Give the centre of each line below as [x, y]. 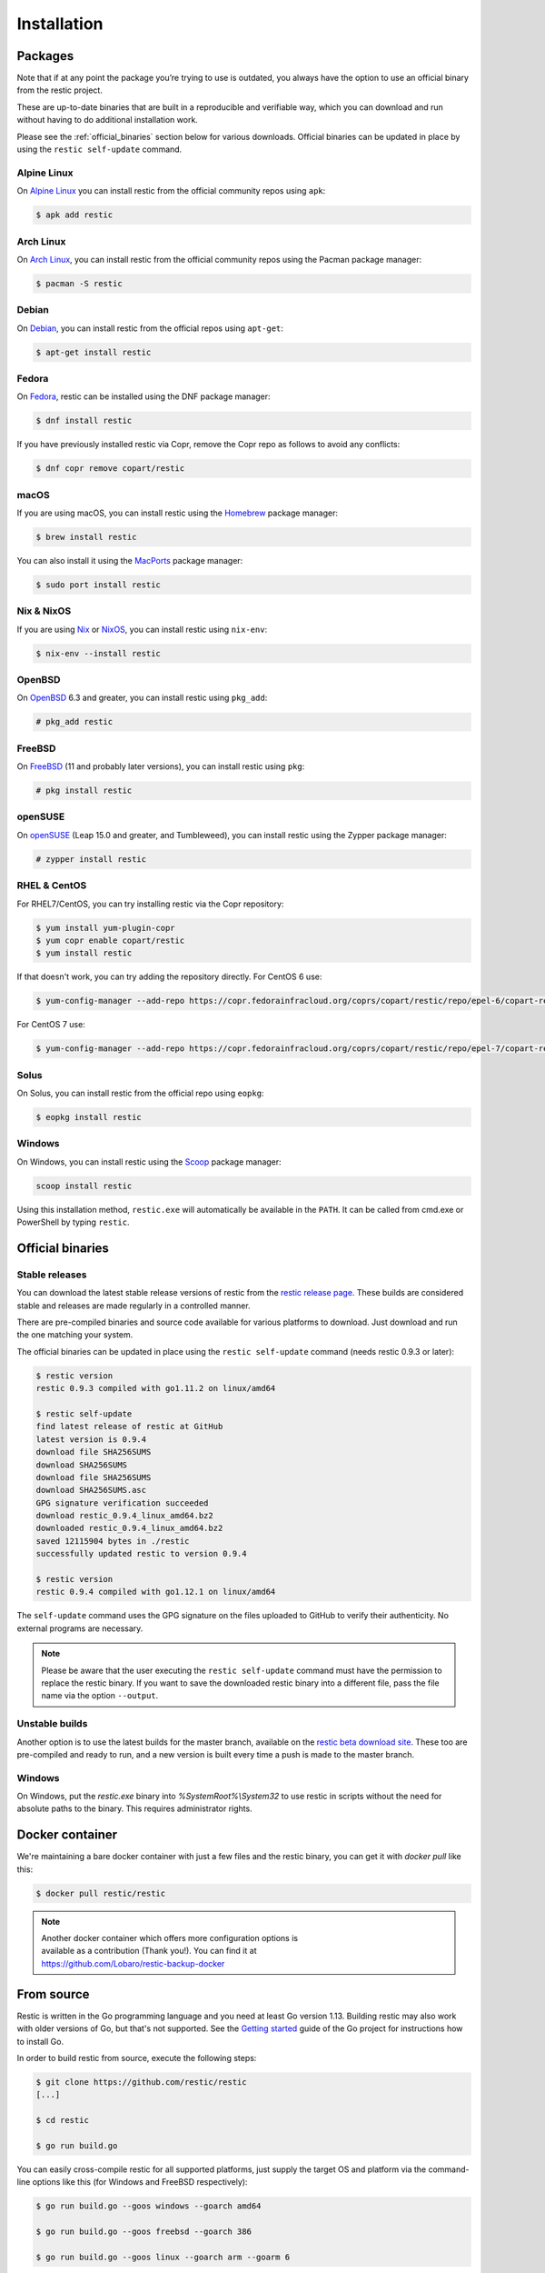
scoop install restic [84, 1186]
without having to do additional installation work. [108, 120]
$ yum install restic [84, 953]
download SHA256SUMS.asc [91, 1490]
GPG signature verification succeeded [122, 1503]
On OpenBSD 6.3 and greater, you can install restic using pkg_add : [142, 698]
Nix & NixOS [44, 611]
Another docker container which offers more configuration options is [170, 1938]
